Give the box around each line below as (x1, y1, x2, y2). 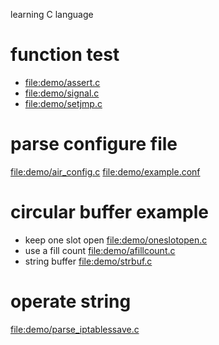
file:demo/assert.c (24, 76, 101, 88)
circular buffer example (10, 201, 209, 224)
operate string (10, 290, 132, 313)
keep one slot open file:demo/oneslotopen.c (24, 234, 208, 246)
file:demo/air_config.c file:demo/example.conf (10, 165, 201, 178)
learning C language (10, 9, 94, 20)
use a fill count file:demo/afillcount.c (24, 244, 176, 256)
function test (10, 44, 120, 66)
